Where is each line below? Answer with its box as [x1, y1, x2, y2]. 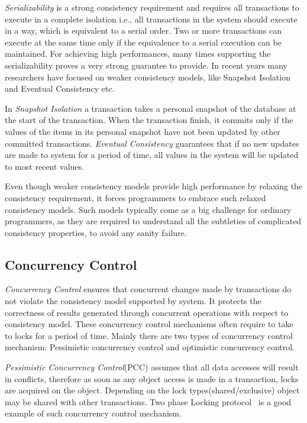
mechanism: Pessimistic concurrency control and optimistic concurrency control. [5, 341, 295, 353]
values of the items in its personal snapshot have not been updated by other [5, 125, 280, 137]
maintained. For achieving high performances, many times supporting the [5, 47, 271, 60]
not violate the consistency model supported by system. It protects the [5, 295, 261, 307]
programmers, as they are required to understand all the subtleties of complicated [5, 215, 302, 227]
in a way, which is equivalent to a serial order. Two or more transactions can [5, 24, 282, 37]
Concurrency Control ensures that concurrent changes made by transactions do [5, 283, 292, 295]
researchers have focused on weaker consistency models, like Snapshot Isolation [5, 70, 290, 83]
